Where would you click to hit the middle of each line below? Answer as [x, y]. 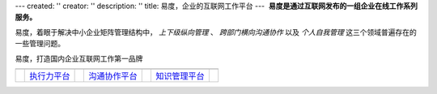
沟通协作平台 [113, 75]
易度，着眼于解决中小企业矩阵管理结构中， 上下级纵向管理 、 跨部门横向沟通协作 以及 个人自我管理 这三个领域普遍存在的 [216, 32]
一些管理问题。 [40, 44]
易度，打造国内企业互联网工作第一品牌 [79, 58]
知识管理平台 [180, 75]
